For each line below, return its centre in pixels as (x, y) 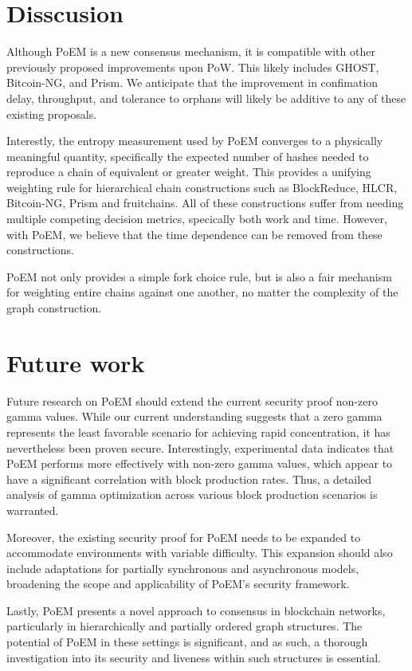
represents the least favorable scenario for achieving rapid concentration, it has (198, 432)
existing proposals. (52, 114)
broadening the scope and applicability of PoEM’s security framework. (178, 584)
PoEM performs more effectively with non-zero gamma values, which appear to (200, 463)
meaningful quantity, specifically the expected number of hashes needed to (188, 156)
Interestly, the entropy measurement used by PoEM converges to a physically (195, 141)
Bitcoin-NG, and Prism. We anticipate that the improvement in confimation (192, 82)
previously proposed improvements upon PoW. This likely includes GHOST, (193, 67)
